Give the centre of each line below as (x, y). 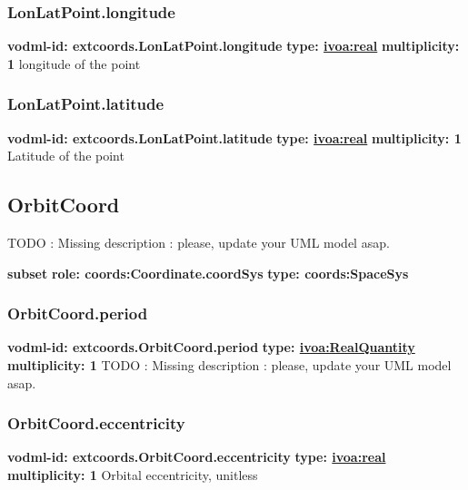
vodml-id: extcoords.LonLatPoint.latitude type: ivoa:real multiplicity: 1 (234, 137)
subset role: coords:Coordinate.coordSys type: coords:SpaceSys (208, 273)
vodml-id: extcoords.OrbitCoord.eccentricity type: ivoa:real (197, 457)
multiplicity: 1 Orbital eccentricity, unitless (133, 475)
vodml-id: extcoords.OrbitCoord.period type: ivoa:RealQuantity (211, 347)
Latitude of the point (66, 156)
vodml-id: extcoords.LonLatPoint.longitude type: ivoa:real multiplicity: (234, 46)
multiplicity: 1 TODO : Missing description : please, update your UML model (229, 365)
